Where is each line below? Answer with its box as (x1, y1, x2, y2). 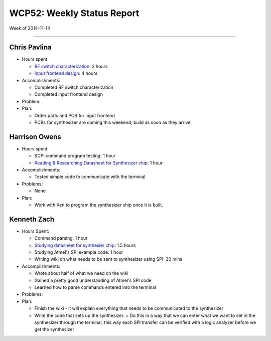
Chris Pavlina (9, 43, 52, 52)
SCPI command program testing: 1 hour (34, 153, 115, 159)
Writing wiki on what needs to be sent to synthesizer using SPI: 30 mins (34, 256, 183, 262)
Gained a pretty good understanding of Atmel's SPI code (34, 277, 152, 283)
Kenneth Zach (9, 215, 55, 223)
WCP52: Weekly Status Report (9, 8, 140, 19)
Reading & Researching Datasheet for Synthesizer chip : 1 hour (34, 159, 163, 165)
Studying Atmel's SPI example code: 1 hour (34, 249, 123, 255)
